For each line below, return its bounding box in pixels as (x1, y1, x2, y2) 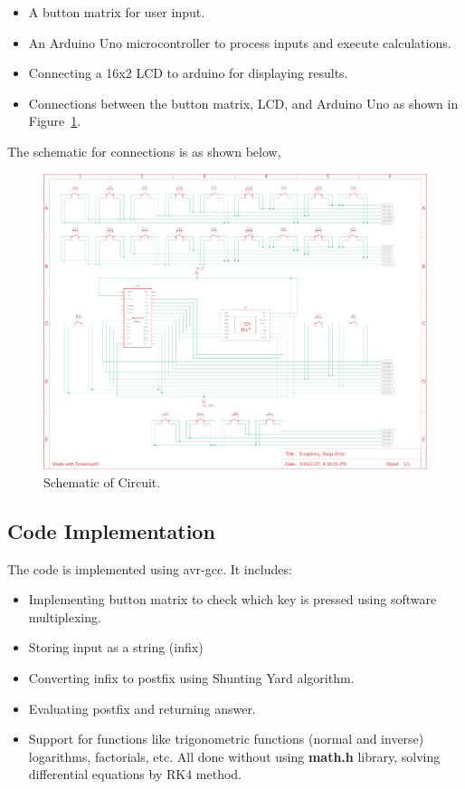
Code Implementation (7, 516, 215, 544)
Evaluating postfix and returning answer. (28, 698, 256, 717)
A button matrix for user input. (28, 3, 205, 21)
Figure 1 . (28, 111, 81, 130)
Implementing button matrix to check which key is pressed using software (28, 590, 437, 609)
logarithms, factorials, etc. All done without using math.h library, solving (28, 746, 441, 765)
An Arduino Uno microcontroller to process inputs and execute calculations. (28, 33, 451, 52)
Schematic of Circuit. (43, 472, 161, 491)
